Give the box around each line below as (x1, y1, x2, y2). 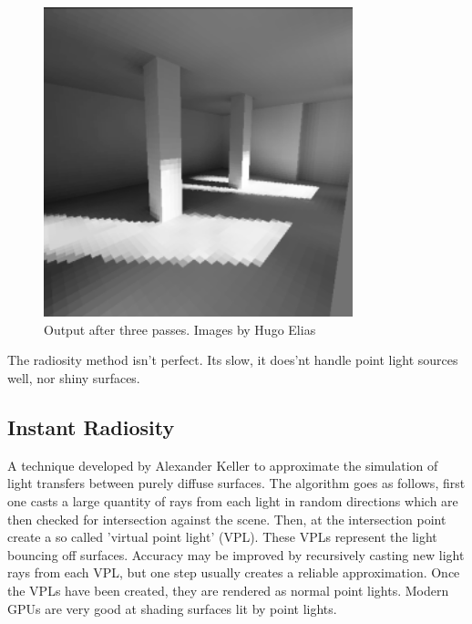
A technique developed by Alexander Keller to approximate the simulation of (7, 455, 438, 474)
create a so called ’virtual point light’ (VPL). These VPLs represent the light (7, 527, 437, 546)
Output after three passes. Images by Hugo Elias (44, 319, 316, 338)
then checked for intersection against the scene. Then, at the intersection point (7, 509, 446, 528)
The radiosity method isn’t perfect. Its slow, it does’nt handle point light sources (7, 350, 458, 369)
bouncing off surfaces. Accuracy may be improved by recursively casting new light (7, 545, 465, 564)
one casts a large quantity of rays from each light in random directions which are (7, 491, 458, 510)
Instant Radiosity (7, 412, 175, 441)
